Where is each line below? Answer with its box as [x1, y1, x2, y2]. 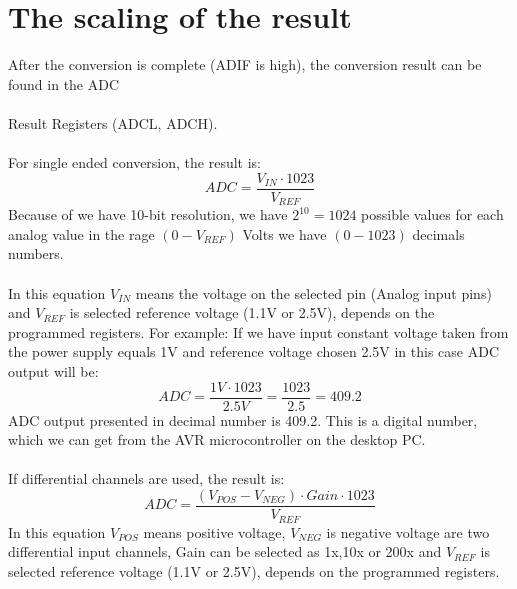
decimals [412, 223, 465, 244]
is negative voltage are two [326, 521, 490, 542]
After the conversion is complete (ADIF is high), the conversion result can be [8, 54, 482, 75]
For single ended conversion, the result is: [8, 152, 262, 173]
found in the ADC [8, 73, 120, 94]
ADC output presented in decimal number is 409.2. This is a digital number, [8, 409, 478, 430]
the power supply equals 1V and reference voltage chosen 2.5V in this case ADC [8, 341, 500, 362]
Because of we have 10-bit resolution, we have [8, 204, 288, 225]
